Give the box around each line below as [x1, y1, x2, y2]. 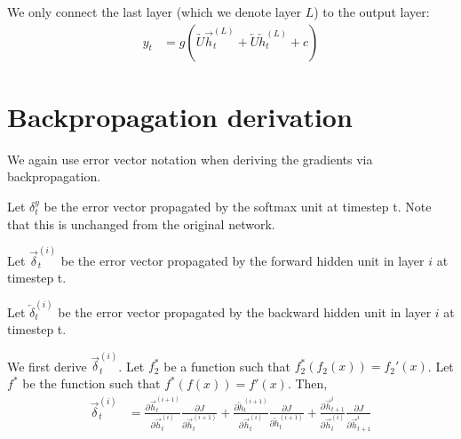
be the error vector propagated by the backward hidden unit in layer [58, 302, 432, 321]
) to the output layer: [314, 3, 430, 20]
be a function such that [163, 356, 291, 375]
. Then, [287, 374, 328, 393]
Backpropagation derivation [7, 98, 353, 134]
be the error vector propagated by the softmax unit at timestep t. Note [44, 196, 432, 215]
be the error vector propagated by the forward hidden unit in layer [60, 251, 425, 269]
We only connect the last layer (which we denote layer [7, 3, 302, 20]
